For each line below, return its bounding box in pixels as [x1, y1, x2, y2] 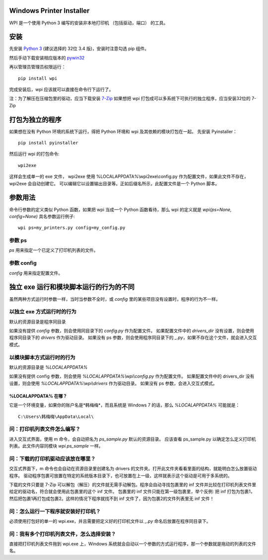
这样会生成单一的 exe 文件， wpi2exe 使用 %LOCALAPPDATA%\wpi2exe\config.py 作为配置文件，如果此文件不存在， [9, 173, 249, 179]
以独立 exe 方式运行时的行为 [9, 308, 77, 315]
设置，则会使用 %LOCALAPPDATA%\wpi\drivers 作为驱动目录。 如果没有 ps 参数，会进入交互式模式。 [9, 380, 218, 386]
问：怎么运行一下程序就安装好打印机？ [9, 508, 101, 515]
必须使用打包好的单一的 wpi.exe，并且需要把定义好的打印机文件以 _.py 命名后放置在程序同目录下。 [9, 518, 211, 524]
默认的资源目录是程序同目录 [9, 319, 66, 325]
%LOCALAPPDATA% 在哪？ [9, 393, 67, 399]
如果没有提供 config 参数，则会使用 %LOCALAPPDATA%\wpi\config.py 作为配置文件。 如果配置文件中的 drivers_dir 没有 [9, 373, 255, 379]
